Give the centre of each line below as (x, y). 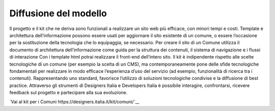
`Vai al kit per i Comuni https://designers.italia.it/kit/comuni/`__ (74, 102)
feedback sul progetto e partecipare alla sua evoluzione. (68, 93)
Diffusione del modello (58, 13)
